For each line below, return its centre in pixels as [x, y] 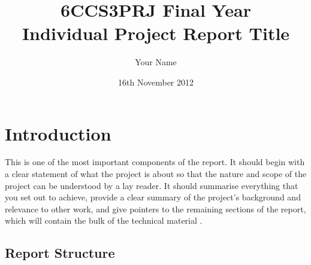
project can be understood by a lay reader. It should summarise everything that [152, 185]
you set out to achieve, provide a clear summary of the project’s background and [153, 197]
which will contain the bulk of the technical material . [104, 220]
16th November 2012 [156, 82]
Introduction [58, 133]
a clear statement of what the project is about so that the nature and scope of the [156, 174]
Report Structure [60, 253]
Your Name [156, 62]
